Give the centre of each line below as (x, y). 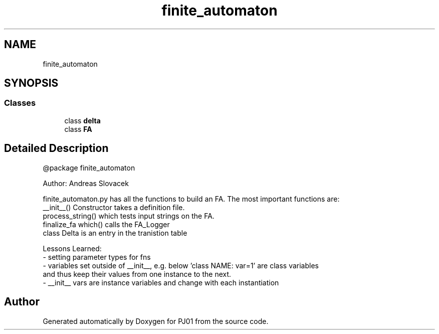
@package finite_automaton (89, 168)
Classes (20, 103)
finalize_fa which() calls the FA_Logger (106, 224)
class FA (78, 129)
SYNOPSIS (31, 83)
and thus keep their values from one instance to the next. (137, 274)
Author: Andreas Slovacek (86, 183)
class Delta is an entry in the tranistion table (115, 233)
